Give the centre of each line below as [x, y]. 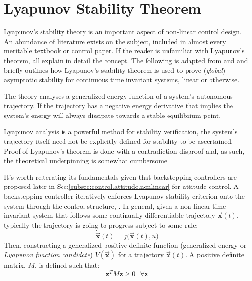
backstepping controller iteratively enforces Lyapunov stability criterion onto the [125, 196]
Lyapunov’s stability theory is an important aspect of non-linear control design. [123, 32]
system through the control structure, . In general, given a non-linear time [115, 205]
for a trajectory [141, 254]
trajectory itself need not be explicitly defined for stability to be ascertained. [119, 141]
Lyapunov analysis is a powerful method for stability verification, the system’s [121, 131]
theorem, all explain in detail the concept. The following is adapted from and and [126, 60]
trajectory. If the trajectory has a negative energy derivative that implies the [118, 105]
